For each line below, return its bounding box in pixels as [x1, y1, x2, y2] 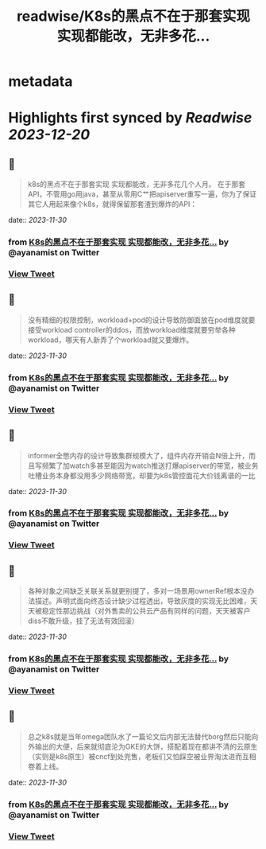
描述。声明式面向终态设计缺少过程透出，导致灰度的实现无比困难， [34, 596, 251, 606]
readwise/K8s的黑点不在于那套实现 [16, 7, 251, 25]
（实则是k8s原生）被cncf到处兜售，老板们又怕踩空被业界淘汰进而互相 [27, 751, 256, 761]
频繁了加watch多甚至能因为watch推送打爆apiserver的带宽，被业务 [41, 461, 259, 470]
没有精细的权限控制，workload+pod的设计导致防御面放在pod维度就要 [27, 315, 256, 325]
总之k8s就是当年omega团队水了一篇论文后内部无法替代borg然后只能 [27, 731, 252, 741]
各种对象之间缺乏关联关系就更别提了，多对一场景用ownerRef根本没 [27, 586, 248, 596]
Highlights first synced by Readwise [8, 109, 253, 127]
